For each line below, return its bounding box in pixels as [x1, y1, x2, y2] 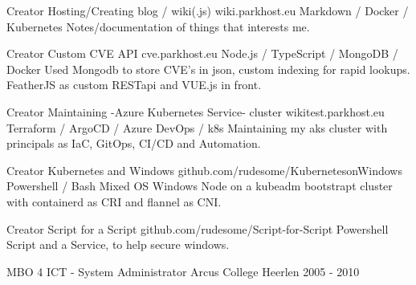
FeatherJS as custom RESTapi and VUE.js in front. [6, 76, 262, 93]
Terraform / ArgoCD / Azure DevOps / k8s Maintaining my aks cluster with [6, 119, 388, 136]
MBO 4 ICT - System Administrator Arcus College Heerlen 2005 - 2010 [6, 263, 360, 279]
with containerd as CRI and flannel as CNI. [6, 193, 222, 210]
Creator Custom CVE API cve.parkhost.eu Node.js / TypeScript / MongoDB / [6, 45, 398, 62]
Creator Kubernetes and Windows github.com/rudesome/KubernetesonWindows [6, 161, 402, 178]
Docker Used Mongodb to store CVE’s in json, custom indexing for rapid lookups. [6, 60, 410, 77]
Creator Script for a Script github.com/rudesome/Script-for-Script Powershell [6, 220, 389, 237]
